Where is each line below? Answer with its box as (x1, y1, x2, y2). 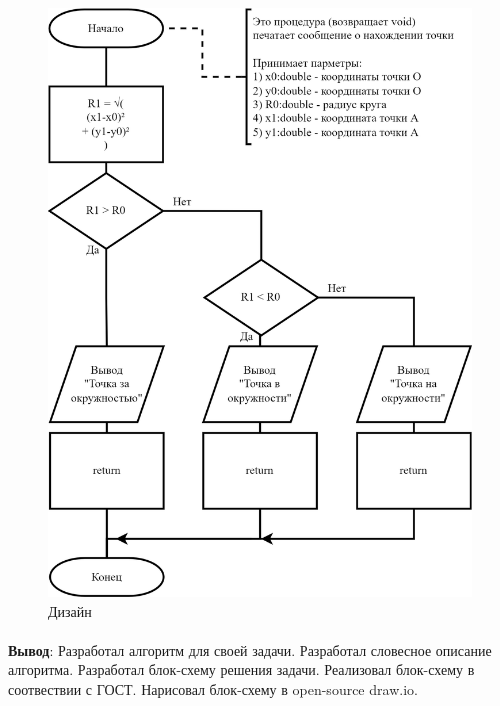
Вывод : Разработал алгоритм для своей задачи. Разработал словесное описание (8, 639, 492, 660)
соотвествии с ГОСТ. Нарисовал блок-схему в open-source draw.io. (8, 679, 418, 700)
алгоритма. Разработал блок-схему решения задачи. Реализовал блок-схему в (8, 659, 475, 680)
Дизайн (48, 600, 92, 621)
